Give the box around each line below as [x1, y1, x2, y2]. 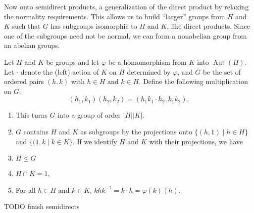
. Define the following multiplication [139, 76, 248, 86]
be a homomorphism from [108, 56, 187, 67]
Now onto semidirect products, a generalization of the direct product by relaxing [4, 1, 249, 11]
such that [12, 21, 41, 31]
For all [15, 184, 36, 195]
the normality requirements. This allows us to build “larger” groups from [4, 11, 225, 21]
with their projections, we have [149, 136, 243, 146]
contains [23, 126, 49, 136]
